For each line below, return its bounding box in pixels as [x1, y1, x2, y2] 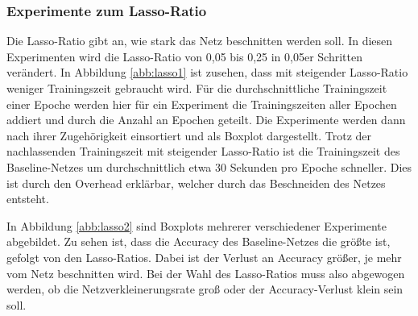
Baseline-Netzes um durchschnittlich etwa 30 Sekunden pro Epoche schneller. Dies [6, 158, 412, 175]
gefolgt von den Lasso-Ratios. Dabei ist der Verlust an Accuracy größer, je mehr [6, 248, 402, 265]
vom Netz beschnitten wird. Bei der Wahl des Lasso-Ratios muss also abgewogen [6, 264, 405, 281]
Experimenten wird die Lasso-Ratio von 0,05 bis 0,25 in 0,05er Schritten [6, 48, 362, 64]
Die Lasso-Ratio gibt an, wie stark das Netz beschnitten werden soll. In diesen [6, 32, 393, 49]
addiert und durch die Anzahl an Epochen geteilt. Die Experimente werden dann [6, 111, 406, 128]
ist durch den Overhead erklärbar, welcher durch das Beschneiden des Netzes [6, 174, 386, 191]
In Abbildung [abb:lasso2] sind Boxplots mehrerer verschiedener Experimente [6, 217, 387, 234]
